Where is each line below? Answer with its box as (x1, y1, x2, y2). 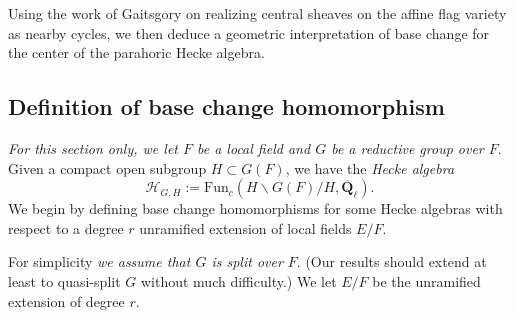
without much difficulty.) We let (140, 270, 337, 291)
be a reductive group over (331, 137, 484, 158)
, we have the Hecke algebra (285, 157, 455, 178)
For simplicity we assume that (8, 251, 191, 272)
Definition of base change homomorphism (8, 91, 445, 122)
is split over (211, 251, 283, 272)
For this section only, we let (8, 137, 178, 158)
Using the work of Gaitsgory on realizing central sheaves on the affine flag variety (8, 3, 507, 23)
